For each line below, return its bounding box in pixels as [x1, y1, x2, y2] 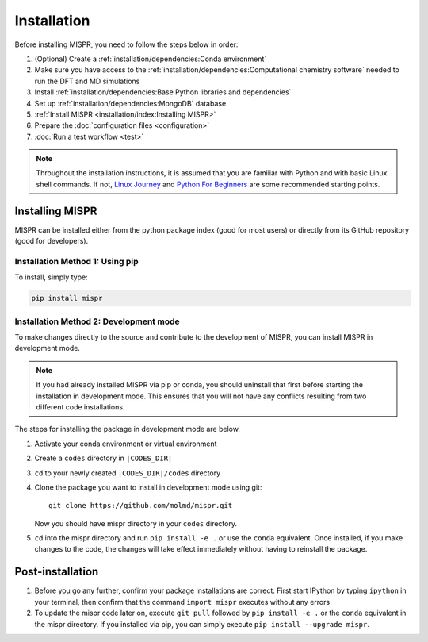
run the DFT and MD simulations [34, 76, 140, 86]
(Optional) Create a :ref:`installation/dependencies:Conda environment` [34, 54, 267, 63]
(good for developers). [14, 236, 89, 246]
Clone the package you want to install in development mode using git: [34, 482, 262, 492]
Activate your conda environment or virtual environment [34, 439, 217, 448]
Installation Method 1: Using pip [14, 256, 139, 267]
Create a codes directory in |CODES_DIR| [34, 453, 173, 463]
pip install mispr [31, 294, 103, 303]
